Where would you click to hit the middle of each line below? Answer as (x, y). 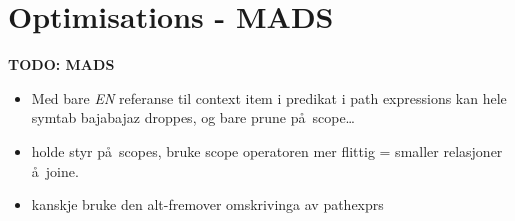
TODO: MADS (61, 64)
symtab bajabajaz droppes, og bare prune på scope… (193, 117)
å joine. (55, 170)
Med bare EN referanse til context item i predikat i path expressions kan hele (269, 97)
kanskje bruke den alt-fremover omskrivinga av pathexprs (207, 204)
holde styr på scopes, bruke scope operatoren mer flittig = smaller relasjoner (267, 150)
